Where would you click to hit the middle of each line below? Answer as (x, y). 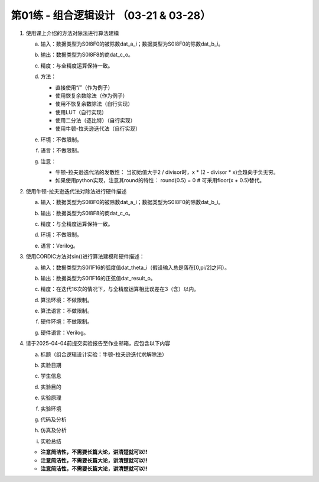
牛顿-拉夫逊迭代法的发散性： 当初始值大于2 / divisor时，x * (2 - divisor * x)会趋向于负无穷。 (167, 172)
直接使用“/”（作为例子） (84, 87)
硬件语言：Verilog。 (65, 332)
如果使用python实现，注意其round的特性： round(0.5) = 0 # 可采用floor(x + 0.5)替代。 (160, 180)
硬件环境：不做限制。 (66, 322)
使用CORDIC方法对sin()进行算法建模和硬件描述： (85, 257)
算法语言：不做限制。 (66, 311)
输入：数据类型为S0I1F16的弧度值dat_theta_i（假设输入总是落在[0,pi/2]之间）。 (135, 267)
